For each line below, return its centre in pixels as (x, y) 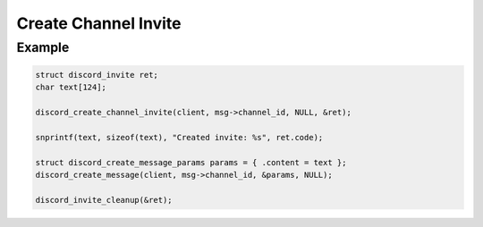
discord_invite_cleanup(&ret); (104, 200)
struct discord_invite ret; (97, 75)
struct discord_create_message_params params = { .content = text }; (191, 162)
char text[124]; (71, 88)
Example (43, 47)
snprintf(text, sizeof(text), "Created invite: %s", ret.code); (179, 137)
